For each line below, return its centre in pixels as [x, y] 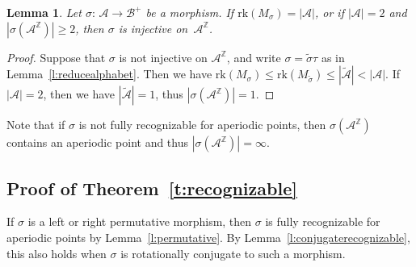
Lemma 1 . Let [44, 12]
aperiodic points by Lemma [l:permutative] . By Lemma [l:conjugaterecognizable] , [208, 237]
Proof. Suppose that [56, 57]
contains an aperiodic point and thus [98, 142]
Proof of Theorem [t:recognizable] [152, 188]
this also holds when [57, 253]
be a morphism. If [190, 12]
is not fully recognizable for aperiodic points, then [202, 125]
